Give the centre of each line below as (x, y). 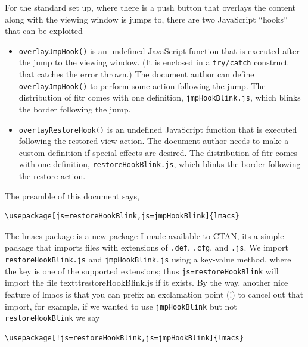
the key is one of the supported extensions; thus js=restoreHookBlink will (142, 271)
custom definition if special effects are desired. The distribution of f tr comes (158, 152)
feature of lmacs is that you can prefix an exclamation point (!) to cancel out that (154, 294)
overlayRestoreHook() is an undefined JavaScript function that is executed (158, 129)
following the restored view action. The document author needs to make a (154, 141)
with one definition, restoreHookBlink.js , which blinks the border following (160, 164)
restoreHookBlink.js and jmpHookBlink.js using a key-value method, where (148, 259)
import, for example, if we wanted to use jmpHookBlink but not (121, 306)
